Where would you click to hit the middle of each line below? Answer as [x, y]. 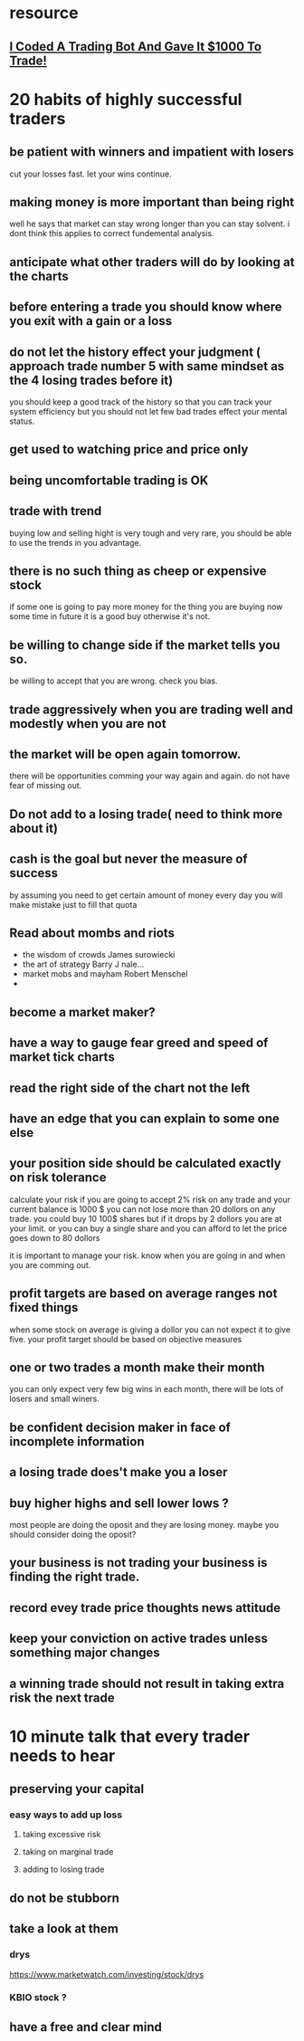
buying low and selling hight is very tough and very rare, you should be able [151, 533]
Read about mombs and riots [92, 933]
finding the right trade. [75, 1577]
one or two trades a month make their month [137, 1368]
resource [44, 13]
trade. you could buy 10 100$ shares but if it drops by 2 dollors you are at [146, 1218]
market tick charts [62, 1057]
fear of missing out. [46, 786]
